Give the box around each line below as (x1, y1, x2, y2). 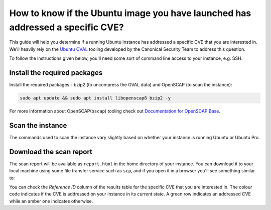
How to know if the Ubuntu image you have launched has (9, 8, 251, 19)
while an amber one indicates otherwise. (9, 198, 93, 204)
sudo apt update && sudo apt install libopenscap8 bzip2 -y (20, 95, 171, 101)
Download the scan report (9, 147, 93, 156)
